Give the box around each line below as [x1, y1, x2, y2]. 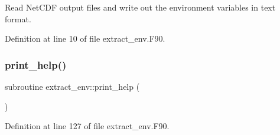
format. [5, 12, 31, 25]
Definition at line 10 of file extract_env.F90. [5, 32, 165, 45]
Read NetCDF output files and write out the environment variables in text [5, 1, 276, 13]
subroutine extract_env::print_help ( [5, 80, 140, 92]
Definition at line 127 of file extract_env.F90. [5, 120, 170, 132]
